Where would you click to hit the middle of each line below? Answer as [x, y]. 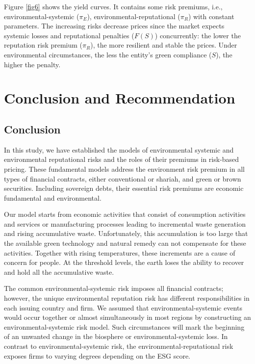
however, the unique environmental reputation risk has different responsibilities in [127, 298]
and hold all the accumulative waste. [59, 272]
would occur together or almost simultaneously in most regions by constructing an [127, 317]
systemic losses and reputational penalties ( [69, 35]
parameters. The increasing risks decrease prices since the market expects [114, 26]
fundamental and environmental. [53, 197]
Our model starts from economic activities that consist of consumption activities [125, 214]
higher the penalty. [32, 64]
